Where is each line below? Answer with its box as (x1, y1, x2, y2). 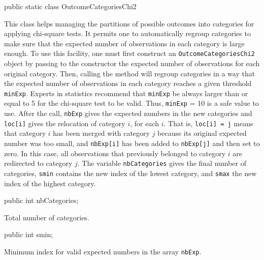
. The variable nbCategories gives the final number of (77, 158, 246, 168)
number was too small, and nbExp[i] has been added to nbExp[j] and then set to (4, 138, 260, 149)
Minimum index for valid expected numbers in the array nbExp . (4, 246, 202, 256)
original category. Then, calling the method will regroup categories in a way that (4, 68, 255, 78)
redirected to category (4, 158, 73, 168)
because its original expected (157, 128, 247, 138)
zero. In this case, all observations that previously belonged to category (4, 148, 226, 158)
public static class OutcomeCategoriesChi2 (4, 1, 137, 11)
